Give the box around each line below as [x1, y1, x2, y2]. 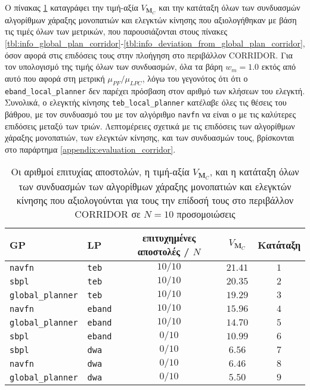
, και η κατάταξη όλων [209, 165, 299, 179]
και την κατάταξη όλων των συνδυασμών [159, 1, 300, 13]
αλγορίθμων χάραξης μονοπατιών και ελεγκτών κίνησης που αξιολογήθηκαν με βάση [5, 13, 297, 26]
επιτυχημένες [142, 231, 196, 245]
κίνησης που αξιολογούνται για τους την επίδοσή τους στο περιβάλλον [16, 193, 294, 208]
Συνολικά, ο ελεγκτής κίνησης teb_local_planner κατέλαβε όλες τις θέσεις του [5, 96, 287, 109]
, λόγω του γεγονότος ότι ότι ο [142, 72, 248, 84]
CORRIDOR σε [75, 207, 141, 221]
